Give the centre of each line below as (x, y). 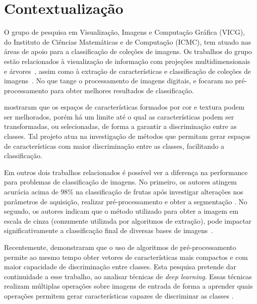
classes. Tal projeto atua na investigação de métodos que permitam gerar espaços (127, 136)
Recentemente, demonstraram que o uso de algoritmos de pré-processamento (120, 247)
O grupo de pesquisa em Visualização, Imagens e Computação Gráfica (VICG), (125, 32)
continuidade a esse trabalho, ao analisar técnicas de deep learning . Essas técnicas (128, 276)
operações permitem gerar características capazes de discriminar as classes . (119, 295)
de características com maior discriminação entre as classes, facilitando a (114, 146)
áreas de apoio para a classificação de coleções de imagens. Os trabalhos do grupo (128, 51)
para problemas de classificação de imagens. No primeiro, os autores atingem (121, 182)
